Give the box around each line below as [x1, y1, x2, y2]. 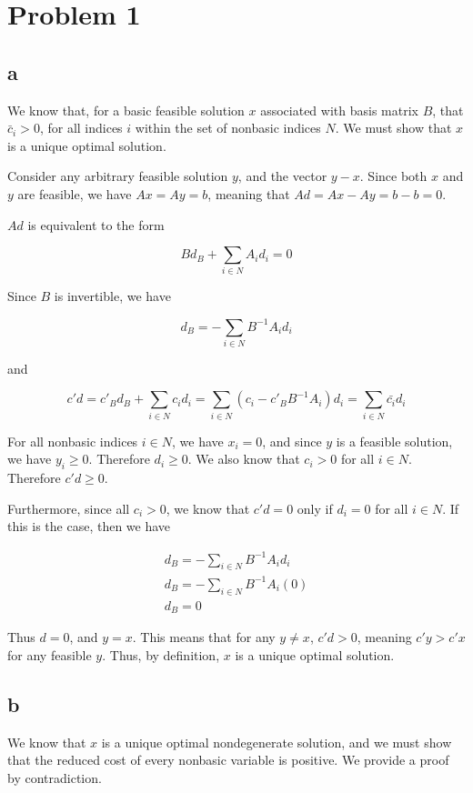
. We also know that [187, 449, 300, 468]
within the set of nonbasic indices [135, 118, 321, 137]
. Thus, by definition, [102, 645, 220, 664]
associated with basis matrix [260, 100, 418, 119]
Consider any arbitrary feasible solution [7, 166, 228, 186]
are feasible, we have [17, 184, 132, 203]
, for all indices [39, 118, 123, 137]
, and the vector [237, 166, 327, 186]
